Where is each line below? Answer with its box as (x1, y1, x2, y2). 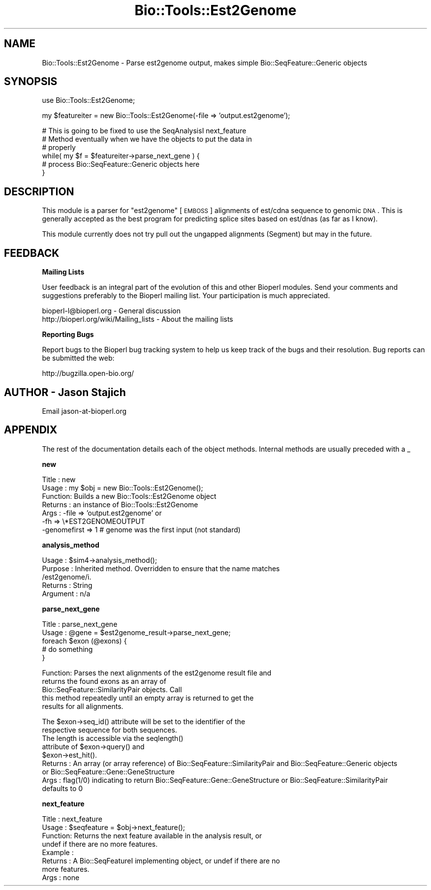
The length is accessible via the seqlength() (42, 734, 184, 742)
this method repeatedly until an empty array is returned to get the (42, 693, 254, 702)
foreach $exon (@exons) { (42, 636, 127, 645)
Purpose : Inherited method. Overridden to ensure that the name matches (42, 564, 280, 573)
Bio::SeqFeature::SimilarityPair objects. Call (42, 685, 182, 694)
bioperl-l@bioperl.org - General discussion (42, 307, 181, 315)
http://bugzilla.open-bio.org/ (42, 369, 134, 378)
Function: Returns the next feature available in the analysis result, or (42, 831, 262, 840)
